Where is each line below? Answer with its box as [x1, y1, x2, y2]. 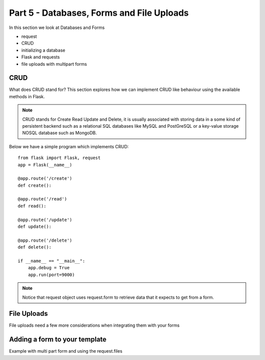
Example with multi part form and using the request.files [9, 348, 123, 354]
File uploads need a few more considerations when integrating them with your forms [9, 322, 180, 329]
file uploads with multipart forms [21, 61, 87, 67]
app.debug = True [27, 265, 70, 271]
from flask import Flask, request [18, 155, 101, 161]
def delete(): [18, 245, 52, 250]
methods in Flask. [9, 93, 45, 99]
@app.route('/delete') [18, 237, 73, 243]
